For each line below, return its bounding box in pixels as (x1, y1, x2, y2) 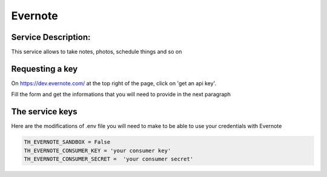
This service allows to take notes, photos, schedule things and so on (11, 48, 182, 56)
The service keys (11, 106, 78, 117)
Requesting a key (11, 63, 78, 74)
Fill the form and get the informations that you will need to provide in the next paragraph (11, 91, 231, 98)
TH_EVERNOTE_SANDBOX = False (24, 139, 111, 146)
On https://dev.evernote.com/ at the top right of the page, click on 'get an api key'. (11, 79, 217, 87)
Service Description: (11, 32, 91, 42)
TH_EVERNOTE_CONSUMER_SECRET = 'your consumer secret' (24, 156, 194, 163)
